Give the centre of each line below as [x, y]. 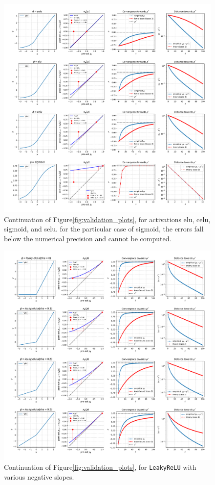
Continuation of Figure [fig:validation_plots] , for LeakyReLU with [100, 467]
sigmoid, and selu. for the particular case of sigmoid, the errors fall [104, 229]
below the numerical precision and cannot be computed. [88, 239]
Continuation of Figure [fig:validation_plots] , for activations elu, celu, [107, 219]
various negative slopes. [39, 476]
